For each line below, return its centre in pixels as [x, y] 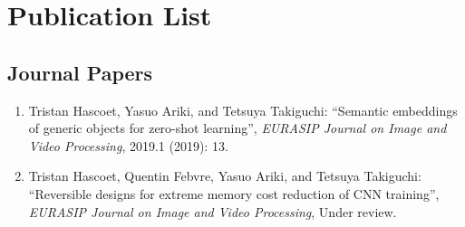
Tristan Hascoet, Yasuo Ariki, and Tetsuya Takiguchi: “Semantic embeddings [243, 110]
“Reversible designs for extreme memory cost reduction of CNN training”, [234, 193]
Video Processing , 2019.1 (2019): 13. [128, 145]
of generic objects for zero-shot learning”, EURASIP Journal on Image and [237, 128]
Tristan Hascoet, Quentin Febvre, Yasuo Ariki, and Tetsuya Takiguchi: [225, 176]
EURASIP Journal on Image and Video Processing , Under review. [213, 211]
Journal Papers [80, 72]
